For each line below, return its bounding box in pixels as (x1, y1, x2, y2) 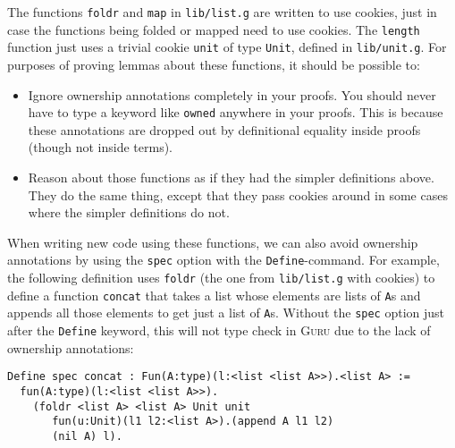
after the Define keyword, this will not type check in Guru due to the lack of (7, 321, 431, 339)
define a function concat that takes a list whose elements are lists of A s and (7, 285, 421, 304)
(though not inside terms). (28, 138, 173, 156)
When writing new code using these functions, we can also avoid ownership (7, 232, 418, 251)
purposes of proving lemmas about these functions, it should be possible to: (7, 55, 420, 73)
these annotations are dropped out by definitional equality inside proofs (28, 120, 421, 139)
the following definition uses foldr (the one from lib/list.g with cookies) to (7, 268, 435, 287)
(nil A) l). (52, 429, 122, 443)
